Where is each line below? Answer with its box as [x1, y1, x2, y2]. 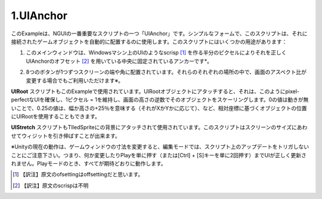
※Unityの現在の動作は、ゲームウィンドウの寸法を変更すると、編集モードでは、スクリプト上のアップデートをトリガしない [11, 143, 309, 151]
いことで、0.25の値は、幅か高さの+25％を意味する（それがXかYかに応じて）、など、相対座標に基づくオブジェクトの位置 [11, 105, 307, 112]
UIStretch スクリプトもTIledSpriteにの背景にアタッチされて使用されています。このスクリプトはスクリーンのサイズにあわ [11, 124, 308, 131]
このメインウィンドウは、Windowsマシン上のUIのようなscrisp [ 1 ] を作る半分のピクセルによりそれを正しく [26, 49, 287, 56]
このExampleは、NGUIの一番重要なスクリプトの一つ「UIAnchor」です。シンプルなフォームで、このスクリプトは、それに [11, 30, 308, 37]
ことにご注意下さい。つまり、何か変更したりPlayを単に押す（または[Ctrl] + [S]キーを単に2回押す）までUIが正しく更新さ [11, 151, 306, 158]
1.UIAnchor [11, 9, 68, 22]
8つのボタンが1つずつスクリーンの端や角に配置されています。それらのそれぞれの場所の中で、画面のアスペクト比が [26, 69, 307, 76]
